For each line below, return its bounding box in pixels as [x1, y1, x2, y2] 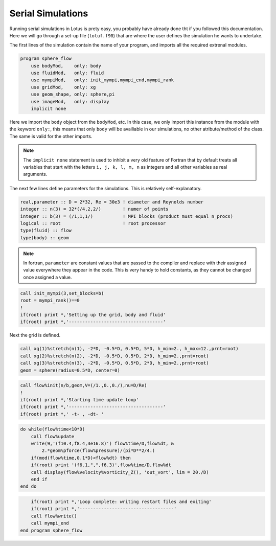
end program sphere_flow [20, 527, 83, 533]
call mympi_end [31, 520, 69, 526]
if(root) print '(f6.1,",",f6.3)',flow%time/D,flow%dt [31, 462, 171, 468]
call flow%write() [31, 513, 77, 519]
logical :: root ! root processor [20, 220, 166, 226]
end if [31, 476, 48, 482]
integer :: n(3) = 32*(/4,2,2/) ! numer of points [20, 206, 169, 212]
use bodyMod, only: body [31, 63, 102, 69]
